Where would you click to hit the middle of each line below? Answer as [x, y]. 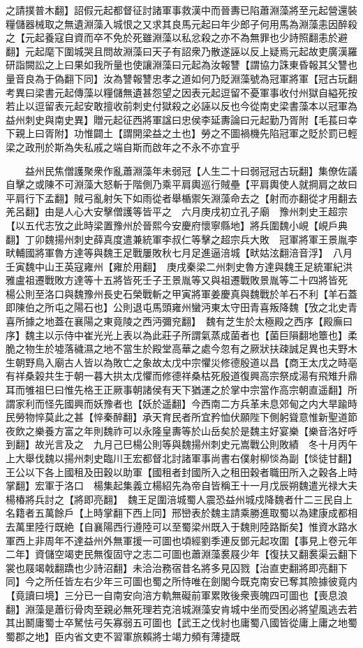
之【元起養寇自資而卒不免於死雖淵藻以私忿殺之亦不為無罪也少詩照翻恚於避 [177, 37]
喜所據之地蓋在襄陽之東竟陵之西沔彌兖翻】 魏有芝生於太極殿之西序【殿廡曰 [179, 321]
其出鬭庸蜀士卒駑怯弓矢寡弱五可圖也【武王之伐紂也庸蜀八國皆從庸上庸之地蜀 [181, 622]
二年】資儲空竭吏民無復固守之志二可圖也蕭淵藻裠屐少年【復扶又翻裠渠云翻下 [181, 554]
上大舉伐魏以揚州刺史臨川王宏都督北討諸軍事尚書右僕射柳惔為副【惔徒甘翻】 [181, 458]
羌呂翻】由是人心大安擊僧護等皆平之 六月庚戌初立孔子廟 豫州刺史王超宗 [177, 211]
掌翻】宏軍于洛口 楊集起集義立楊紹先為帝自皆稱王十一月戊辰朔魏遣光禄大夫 [181, 485]
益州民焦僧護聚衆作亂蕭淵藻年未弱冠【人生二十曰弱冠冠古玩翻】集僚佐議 [191, 170]
